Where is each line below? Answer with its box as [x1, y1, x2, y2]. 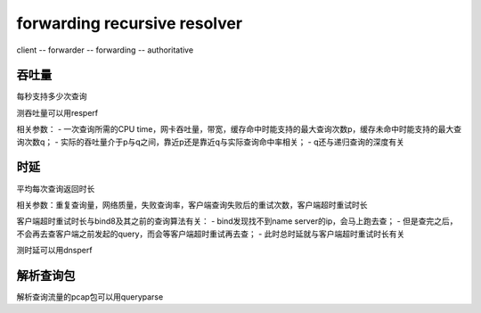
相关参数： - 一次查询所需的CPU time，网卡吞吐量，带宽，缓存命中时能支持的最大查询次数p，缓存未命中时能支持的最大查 [16, 124, 462, 135]
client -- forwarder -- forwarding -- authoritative [16, 45, 194, 55]
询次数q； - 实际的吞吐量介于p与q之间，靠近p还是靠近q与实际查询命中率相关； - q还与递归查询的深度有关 [16, 136, 405, 147]
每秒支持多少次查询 [16, 91, 87, 102]
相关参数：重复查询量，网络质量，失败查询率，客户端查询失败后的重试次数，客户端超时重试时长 [16, 199, 368, 210]
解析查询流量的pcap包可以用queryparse [16, 292, 164, 302]
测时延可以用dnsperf [16, 245, 93, 256]
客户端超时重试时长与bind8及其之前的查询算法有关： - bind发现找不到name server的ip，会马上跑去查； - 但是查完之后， [16, 216, 458, 227]
